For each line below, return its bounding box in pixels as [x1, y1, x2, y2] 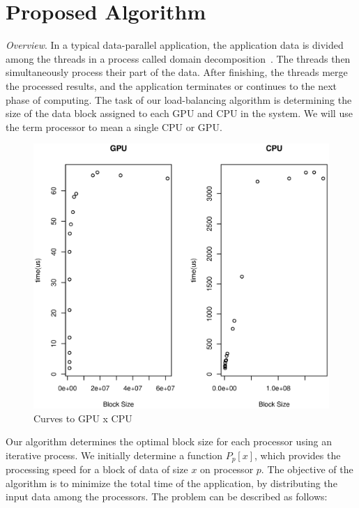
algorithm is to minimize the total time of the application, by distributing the [6, 475, 337, 490]
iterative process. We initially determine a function [6, 447, 223, 462]
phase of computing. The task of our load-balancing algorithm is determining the [6, 92, 352, 107]
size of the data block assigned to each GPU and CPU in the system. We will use [6, 106, 353, 121]
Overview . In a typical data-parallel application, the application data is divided [6, 38, 344, 52]
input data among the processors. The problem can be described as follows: [6, 489, 328, 504]
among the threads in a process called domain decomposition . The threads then [6, 51, 351, 66]
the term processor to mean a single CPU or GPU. [6, 119, 222, 134]
